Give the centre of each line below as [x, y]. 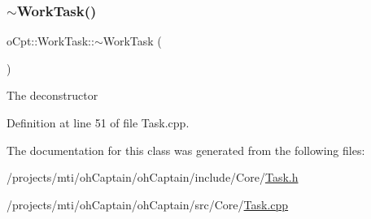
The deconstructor [52, 95]
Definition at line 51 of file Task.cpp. [98, 122]
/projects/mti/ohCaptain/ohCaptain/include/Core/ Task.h [153, 177]
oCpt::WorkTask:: [50, 41]
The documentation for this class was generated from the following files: [186, 150]
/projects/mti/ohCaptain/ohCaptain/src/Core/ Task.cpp [148, 204]
